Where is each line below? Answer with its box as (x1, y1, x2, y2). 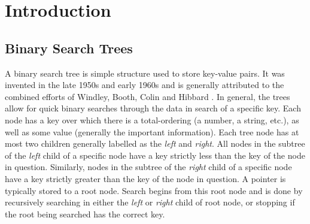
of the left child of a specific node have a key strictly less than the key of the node (5, 149, 305, 161)
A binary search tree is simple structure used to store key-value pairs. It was (5, 66, 285, 79)
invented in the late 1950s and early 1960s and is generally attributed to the (5, 78, 284, 91)
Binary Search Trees (5, 38, 133, 57)
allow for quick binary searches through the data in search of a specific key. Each (5, 102, 301, 114)
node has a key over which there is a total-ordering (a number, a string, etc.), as (5, 113, 299, 126)
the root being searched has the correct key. (5, 207, 165, 220)
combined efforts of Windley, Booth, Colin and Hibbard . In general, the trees (5, 90, 290, 102)
